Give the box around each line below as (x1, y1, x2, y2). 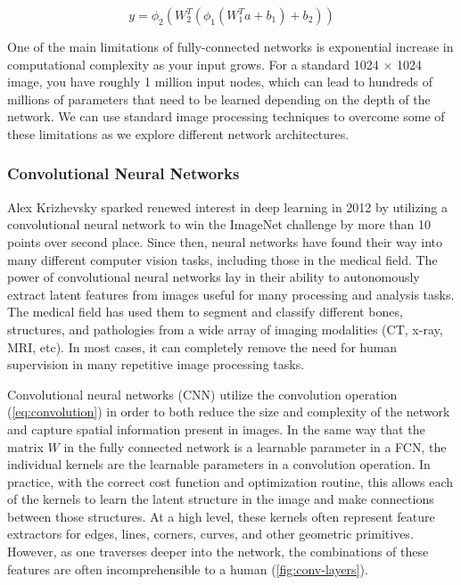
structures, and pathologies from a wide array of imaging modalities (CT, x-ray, (7, 319, 443, 338)
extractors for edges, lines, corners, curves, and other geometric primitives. (7, 524, 414, 543)
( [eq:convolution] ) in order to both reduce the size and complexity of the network (7, 402, 450, 421)
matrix (7, 437, 44, 456)
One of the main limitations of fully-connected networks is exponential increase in (7, 37, 454, 55)
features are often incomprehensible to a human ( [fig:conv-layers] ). (7, 559, 368, 578)
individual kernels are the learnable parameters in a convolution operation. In (7, 455, 431, 474)
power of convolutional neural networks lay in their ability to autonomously (7, 268, 420, 286)
